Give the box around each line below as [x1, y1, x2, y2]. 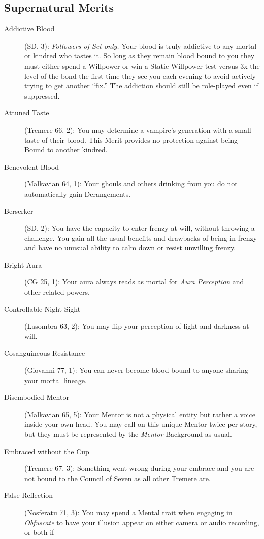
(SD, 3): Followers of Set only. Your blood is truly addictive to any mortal [24, 40, 257, 51]
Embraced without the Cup [4, 446, 89, 456]
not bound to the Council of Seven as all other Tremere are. [24, 472, 211, 483]
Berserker [4, 205, 34, 216]
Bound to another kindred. [24, 144, 108, 155]
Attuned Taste [4, 107, 49, 118]
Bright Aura [4, 259, 42, 270]
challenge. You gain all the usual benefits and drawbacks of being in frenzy [24, 232, 257, 243]
